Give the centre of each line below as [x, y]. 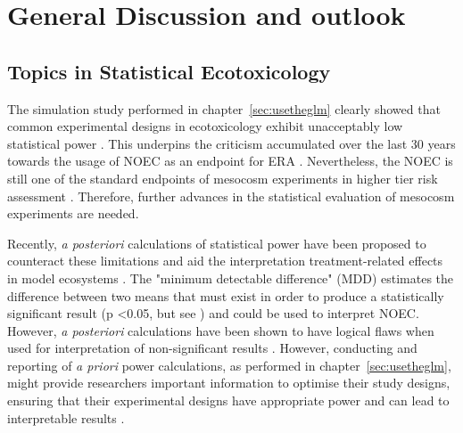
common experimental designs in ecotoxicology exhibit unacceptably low [205, 126]
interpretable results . [66, 417]
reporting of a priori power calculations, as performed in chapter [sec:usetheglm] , [229, 365]
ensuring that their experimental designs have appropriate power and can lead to [228, 400]
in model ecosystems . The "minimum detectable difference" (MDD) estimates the [231, 278]
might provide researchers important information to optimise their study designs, [229, 383]
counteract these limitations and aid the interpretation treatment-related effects [225, 261]
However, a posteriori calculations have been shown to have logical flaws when [221, 330]
